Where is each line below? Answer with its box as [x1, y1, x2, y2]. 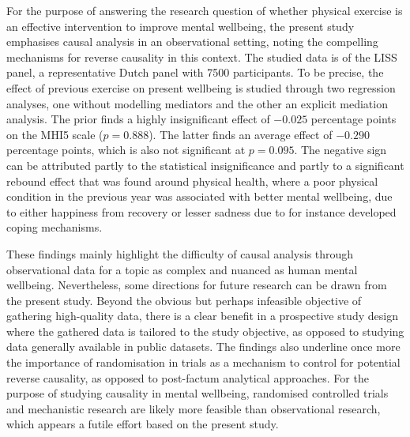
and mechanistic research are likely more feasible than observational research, [6, 400, 381, 416]
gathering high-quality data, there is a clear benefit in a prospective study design [6, 307, 398, 324]
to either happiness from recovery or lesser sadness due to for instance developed [6, 203, 397, 220]
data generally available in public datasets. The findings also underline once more [6, 338, 401, 355]
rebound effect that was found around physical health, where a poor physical [6, 172, 378, 189]
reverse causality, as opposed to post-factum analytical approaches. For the [6, 369, 369, 386]
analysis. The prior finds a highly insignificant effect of [6, 111, 270, 127]
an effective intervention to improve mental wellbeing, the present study [6, 17, 355, 34]
